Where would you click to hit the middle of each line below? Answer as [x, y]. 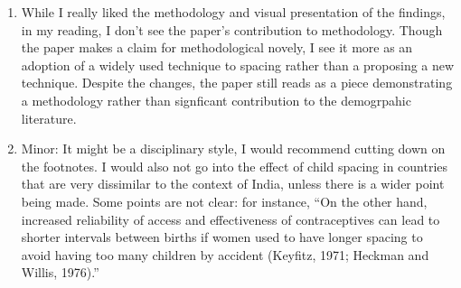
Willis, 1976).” [60, 272]
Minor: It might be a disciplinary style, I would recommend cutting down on [233, 149]
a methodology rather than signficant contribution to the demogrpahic [216, 100]
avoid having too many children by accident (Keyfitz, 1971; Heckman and [225, 254]
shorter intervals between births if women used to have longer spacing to [222, 237]
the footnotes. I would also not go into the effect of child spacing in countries [235, 166]
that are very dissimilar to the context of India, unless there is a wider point [233, 184]
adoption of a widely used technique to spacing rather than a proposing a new [238, 65]
